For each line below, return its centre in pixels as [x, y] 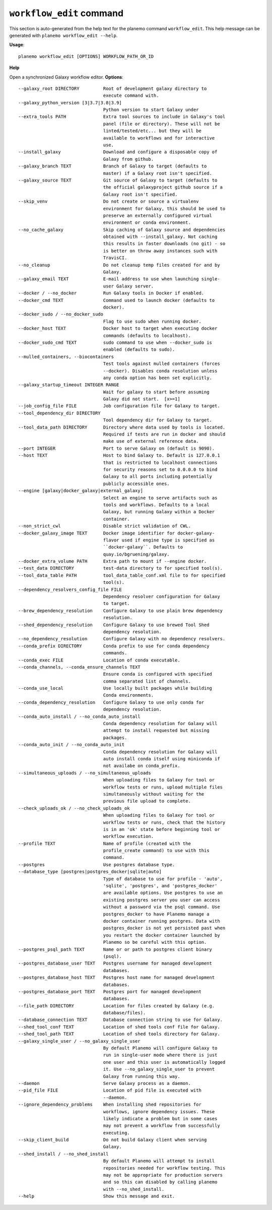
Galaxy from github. [128, 159]
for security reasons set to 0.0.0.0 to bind [160, 469]
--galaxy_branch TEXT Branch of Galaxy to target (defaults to [113, 166]
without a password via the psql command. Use [161, 907]
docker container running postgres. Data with [161, 921]
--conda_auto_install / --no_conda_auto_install [79, 716]
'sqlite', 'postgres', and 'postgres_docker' [160, 886]
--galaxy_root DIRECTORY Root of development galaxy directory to [113, 88]
